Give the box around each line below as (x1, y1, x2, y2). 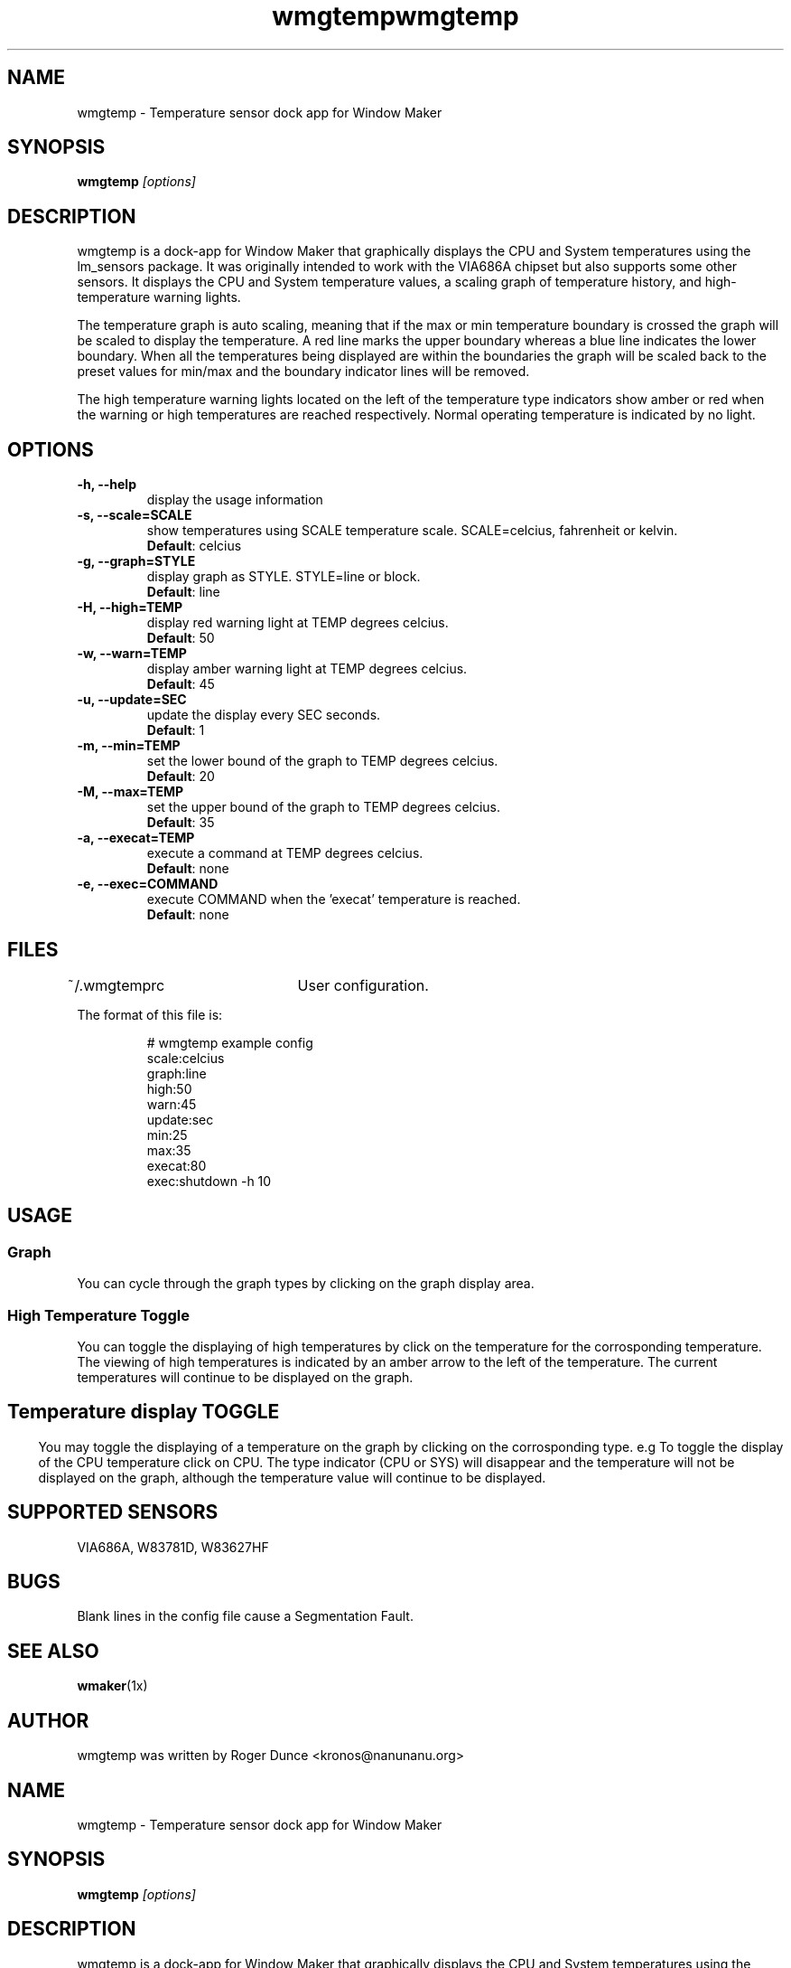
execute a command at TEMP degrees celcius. (146, 845, 423, 862)
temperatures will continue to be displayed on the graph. (77, 1369, 414, 1385)
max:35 (146, 1142, 191, 1158)
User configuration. (297, 975, 429, 994)
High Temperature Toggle (7, 1305, 190, 1324)
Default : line (146, 584, 220, 600)
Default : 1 (146, 722, 205, 739)
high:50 (146, 1080, 192, 1097)
